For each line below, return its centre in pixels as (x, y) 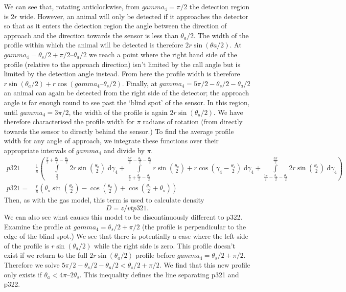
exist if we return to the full (46, 255)
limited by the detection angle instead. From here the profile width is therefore (122, 74)
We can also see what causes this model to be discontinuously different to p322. (123, 217)
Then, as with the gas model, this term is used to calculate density (104, 200)
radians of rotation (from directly (193, 122)
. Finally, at (139, 83)
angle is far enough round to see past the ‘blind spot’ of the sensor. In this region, (127, 102)
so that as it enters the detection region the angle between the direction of (115, 26)
